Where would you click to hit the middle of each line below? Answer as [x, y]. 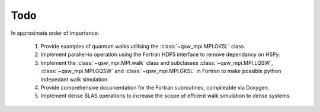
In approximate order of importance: [55, 33]
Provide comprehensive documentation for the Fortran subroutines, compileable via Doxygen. [155, 87]
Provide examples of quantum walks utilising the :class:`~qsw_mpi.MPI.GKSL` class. [143, 46]
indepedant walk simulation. [75, 79]
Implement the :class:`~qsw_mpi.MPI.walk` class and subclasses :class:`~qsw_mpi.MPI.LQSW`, [157, 62]
